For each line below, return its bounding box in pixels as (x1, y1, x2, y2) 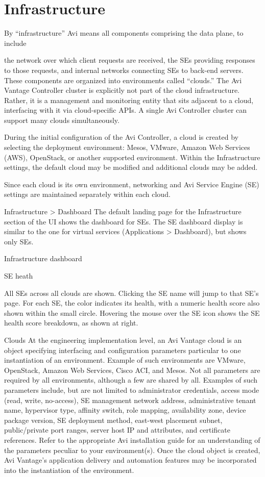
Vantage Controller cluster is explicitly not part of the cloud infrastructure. (4, 85, 239, 95)
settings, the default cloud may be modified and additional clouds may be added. (4, 162, 258, 172)
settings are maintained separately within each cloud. (4, 189, 171, 199)
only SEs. (4, 236, 34, 246)
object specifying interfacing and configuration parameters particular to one (4, 344, 241, 355)
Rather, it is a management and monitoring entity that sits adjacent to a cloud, (4, 94, 254, 105)
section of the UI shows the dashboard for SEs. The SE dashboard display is (4, 216, 243, 227)
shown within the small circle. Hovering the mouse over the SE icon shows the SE (4, 307, 260, 318)
